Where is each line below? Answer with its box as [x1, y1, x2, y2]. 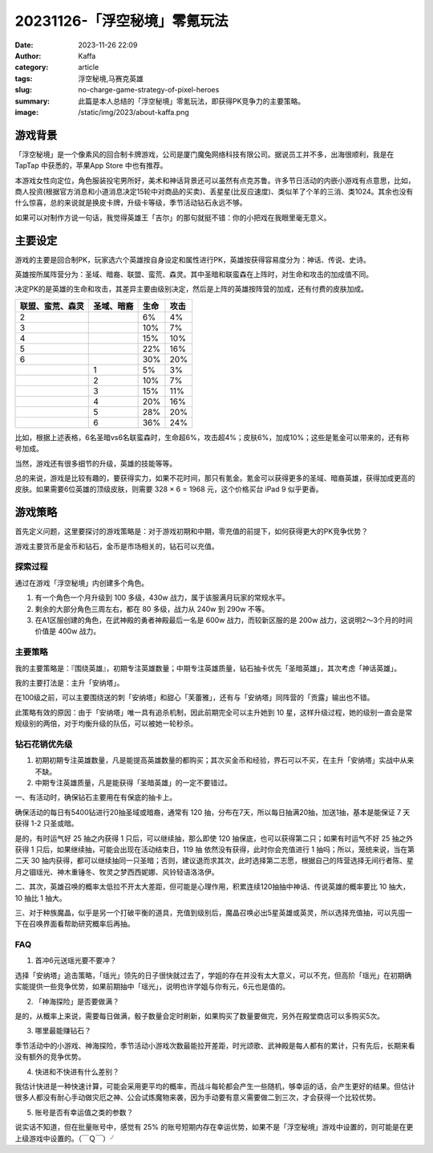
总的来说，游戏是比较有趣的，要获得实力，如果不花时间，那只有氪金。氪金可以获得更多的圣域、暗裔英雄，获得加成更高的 [14, 474, 415, 483]
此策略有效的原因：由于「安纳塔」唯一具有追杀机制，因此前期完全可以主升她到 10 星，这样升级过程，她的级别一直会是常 [14, 707, 413, 717]
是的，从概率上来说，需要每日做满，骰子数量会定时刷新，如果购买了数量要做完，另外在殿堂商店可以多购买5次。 [14, 1012, 385, 1021]
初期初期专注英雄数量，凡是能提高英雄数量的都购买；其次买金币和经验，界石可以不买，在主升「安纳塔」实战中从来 [34, 756, 415, 765]
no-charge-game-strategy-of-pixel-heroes [78, 85, 220, 95]
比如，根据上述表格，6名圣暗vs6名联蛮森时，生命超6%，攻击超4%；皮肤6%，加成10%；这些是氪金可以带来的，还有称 [14, 432, 410, 442]
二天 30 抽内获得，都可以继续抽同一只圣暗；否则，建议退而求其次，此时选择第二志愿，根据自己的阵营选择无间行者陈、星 [14, 856, 415, 866]
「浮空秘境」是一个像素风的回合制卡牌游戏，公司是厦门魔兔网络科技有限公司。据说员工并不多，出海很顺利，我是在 [14, 149, 395, 159]
